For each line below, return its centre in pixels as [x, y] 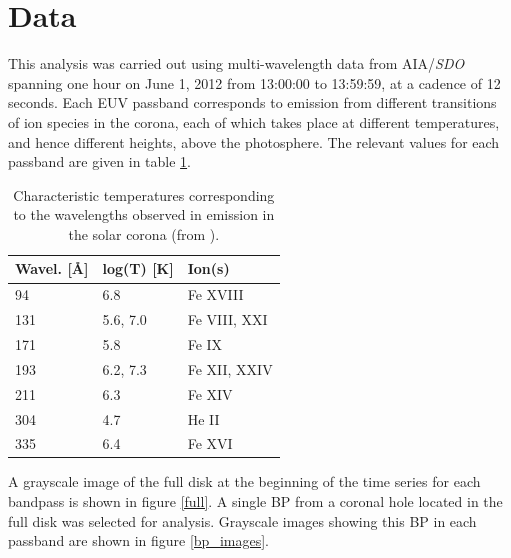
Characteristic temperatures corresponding [144, 194]
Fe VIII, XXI [227, 319]
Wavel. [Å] [52, 268]
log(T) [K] [138, 268]
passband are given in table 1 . [99, 161]
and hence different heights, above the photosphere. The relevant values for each [254, 141]
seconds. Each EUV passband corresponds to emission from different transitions [252, 102]
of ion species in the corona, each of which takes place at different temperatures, [254, 121]
